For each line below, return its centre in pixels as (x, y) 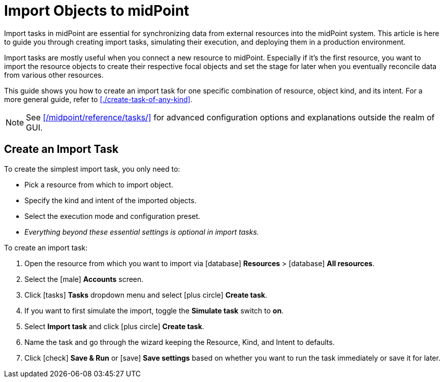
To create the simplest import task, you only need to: (92, 169)
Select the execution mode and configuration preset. (113, 216)
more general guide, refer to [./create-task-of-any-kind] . (98, 99)
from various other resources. (54, 75)
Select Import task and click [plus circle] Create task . (114, 326)
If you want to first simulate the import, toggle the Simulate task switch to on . (154, 310)
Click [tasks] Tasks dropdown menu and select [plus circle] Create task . (146, 295)
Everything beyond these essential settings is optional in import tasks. (142, 232)
